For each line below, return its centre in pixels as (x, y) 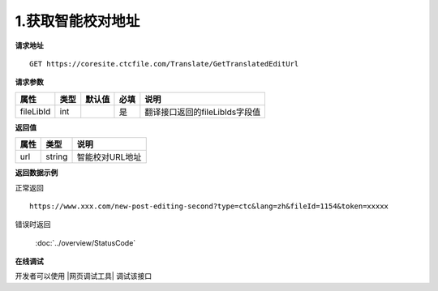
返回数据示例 (36, 173)
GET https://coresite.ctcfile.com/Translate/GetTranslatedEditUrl (164, 64)
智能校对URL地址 (109, 157)
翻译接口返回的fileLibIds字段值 (203, 112)
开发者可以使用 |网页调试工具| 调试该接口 (84, 276)
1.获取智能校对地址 (77, 21)
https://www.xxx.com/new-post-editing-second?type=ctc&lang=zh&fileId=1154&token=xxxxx (209, 206)
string (57, 156)
